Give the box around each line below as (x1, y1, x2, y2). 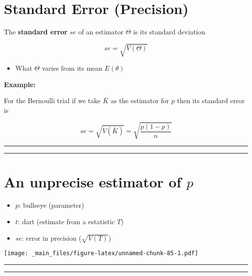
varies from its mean (42, 63, 103, 73)
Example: (4, 79, 36, 89)
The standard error (4, 27, 68, 37)
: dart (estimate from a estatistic (17, 216, 115, 226)
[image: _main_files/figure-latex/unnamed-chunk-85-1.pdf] (4, 250, 198, 257)
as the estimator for (110, 95, 169, 106)
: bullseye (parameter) (18, 200, 84, 210)
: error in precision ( (21, 232, 82, 243)
